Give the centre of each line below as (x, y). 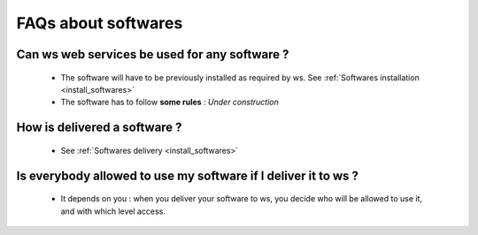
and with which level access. (113, 211)
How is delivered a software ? (99, 128)
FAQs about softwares (100, 23)
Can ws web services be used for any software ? (153, 54)
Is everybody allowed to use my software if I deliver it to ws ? (187, 175)
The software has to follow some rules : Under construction (170, 102)
